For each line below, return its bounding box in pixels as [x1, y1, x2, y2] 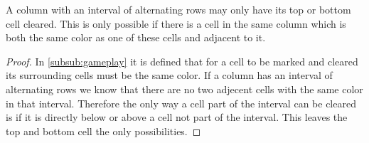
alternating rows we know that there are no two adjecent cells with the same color [6, 81, 363, 96]
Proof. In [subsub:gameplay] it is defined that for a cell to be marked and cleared [6, 53, 358, 68]
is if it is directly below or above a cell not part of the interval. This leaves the [6, 110, 348, 125]
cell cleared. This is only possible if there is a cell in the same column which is [6, 16, 346, 31]
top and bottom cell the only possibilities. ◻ [6, 123, 201, 138]
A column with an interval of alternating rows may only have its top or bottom [6, 2, 351, 16]
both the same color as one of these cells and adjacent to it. [6, 30, 266, 45]
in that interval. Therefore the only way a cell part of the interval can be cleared [6, 95, 356, 110]
